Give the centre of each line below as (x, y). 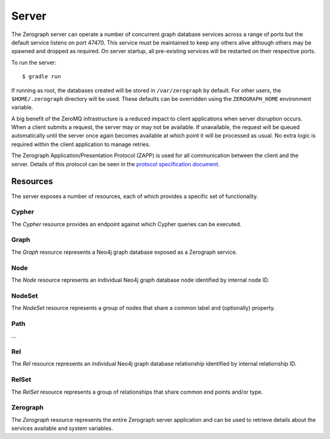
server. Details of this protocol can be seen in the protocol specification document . (116, 164)
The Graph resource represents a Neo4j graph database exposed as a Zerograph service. (124, 252)
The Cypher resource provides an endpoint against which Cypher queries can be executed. (126, 224)
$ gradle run (42, 77)
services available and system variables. (62, 429)
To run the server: (34, 62)
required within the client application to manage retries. (81, 144)
